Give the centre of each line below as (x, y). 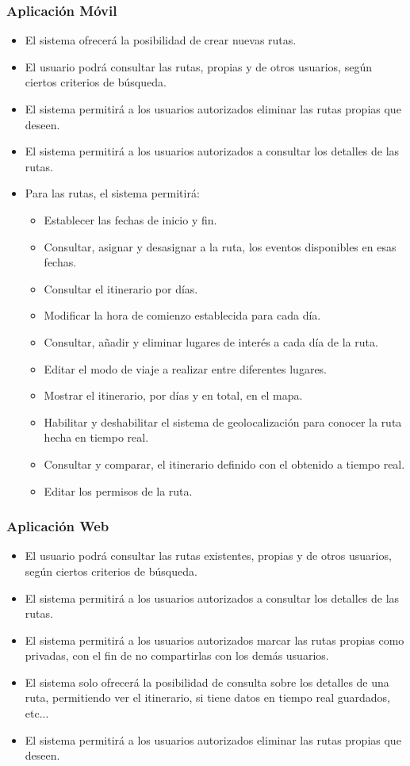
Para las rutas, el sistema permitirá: (112, 193)
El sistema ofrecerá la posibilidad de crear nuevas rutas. (161, 40)
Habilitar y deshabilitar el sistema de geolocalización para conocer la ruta (223, 421)
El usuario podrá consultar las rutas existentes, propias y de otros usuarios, (208, 555)
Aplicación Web (58, 526)
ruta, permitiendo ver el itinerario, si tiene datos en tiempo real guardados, (207, 697)
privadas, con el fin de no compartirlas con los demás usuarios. (177, 655)
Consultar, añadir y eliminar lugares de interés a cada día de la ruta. (211, 341)
